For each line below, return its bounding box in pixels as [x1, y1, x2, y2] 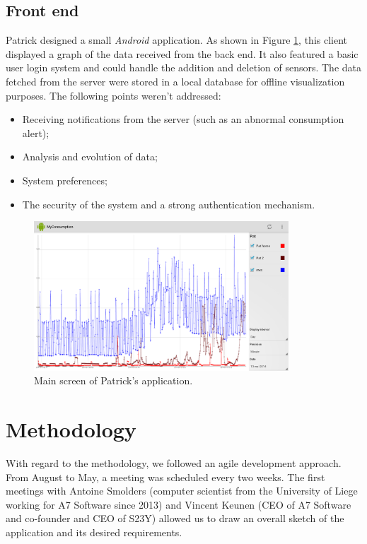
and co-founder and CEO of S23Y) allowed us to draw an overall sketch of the [6, 511, 344, 526]
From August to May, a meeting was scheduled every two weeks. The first [6, 469, 325, 484]
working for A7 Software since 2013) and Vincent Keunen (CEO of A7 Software [6, 497, 351, 512]
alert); [22, 125, 49, 140]
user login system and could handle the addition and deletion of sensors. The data [6, 60, 362, 75]
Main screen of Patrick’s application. [34, 373, 193, 388]
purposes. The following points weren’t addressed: [6, 88, 221, 102]
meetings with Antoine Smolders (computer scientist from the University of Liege [6, 483, 358, 498]
